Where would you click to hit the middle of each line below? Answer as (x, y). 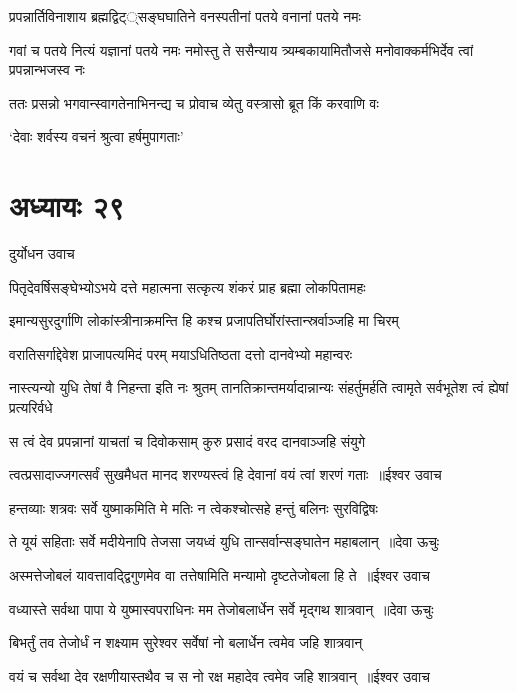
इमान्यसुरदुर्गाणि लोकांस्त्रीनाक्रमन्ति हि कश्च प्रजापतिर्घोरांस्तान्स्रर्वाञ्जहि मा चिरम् (204, 320)
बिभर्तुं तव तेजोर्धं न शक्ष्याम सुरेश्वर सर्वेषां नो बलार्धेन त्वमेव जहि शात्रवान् (186, 642)
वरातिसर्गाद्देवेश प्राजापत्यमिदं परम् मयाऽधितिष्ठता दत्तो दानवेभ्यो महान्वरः (181, 353)
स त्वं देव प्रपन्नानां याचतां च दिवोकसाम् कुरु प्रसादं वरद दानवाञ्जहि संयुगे (187, 440)
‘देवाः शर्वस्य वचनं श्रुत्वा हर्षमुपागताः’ (96, 136)
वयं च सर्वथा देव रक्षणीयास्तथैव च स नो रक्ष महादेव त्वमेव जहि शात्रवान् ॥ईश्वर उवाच (219, 675)
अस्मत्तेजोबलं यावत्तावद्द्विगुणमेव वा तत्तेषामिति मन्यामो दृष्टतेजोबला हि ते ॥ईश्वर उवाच (219, 575)
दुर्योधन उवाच (42, 253)
